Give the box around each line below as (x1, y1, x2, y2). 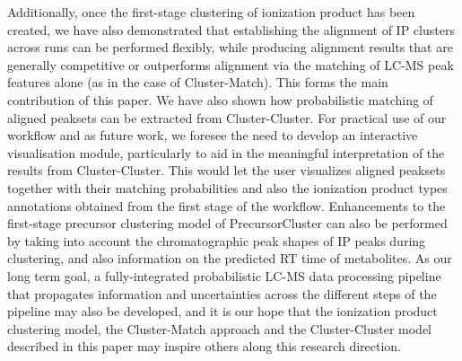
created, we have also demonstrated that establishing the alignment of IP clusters (7, 20, 455, 39)
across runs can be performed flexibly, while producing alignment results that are (7, 38, 453, 57)
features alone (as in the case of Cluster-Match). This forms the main (7, 73, 388, 92)
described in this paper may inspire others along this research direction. (7, 337, 402, 356)
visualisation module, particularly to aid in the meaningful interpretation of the (7, 143, 445, 162)
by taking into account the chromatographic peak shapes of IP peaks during (7, 231, 426, 250)
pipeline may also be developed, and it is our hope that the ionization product (7, 302, 438, 321)
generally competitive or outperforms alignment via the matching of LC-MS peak (7, 55, 454, 74)
